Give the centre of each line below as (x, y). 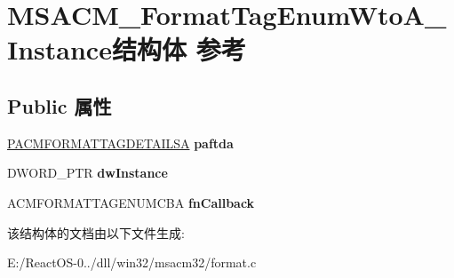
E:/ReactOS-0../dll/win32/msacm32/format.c (132, 262)
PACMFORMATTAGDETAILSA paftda (120, 143)
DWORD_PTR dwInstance (88, 173)
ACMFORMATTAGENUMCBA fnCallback (131, 202)
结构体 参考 (179, 49)
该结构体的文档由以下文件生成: (96, 232)
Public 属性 (60, 105)
